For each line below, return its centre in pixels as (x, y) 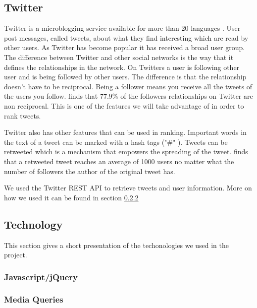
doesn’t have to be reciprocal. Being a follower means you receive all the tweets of (128, 86)
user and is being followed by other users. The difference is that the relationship (125, 77)
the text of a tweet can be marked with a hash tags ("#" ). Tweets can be (116, 142)
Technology (33, 224)
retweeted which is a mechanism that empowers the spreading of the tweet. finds (126, 152)
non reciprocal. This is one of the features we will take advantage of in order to (124, 105)
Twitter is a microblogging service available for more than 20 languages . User (122, 28)
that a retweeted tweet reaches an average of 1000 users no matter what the (119, 161)
